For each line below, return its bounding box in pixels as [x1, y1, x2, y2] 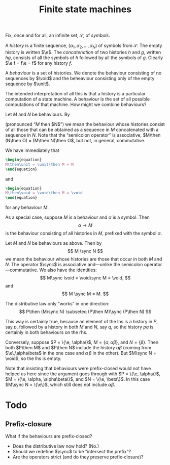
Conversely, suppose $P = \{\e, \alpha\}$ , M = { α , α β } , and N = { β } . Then [5, 339, 159, 345]
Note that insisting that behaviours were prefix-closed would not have [5, 366, 151, 372]
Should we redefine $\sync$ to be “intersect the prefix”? [12, 449, 131, 455]
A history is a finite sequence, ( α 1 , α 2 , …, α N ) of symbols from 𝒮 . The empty [5, 42, 162, 49]
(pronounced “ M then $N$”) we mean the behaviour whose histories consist [5, 121, 165, 127]
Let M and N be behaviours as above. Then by [5, 240, 102, 246]
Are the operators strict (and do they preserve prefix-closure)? [12, 454, 144, 460]
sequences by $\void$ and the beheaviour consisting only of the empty [5, 75, 155, 81]
